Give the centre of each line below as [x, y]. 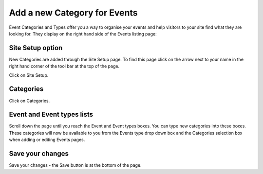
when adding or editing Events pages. [47, 140]
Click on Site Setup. [29, 75]
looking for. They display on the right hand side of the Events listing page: [83, 34]
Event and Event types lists [51, 114]
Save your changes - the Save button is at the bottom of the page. [75, 165]
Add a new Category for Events [73, 13]
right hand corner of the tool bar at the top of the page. [64, 66]
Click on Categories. [29, 101]
